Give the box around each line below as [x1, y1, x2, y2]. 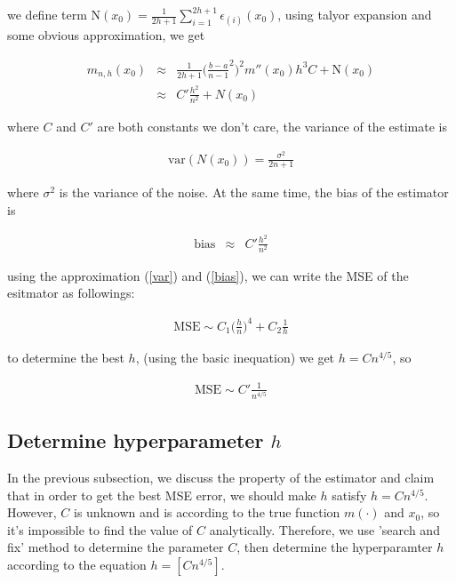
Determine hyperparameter [7, 427, 264, 454]
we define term [7, 5, 87, 23]
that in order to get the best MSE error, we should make [7, 485, 316, 504]
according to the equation [7, 555, 147, 574]
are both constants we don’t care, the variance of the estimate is [97, 116, 447, 135]
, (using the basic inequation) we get [135, 348, 335, 367]
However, [7, 503, 57, 522]
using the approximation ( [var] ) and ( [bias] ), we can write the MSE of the [7, 266, 409, 284]
